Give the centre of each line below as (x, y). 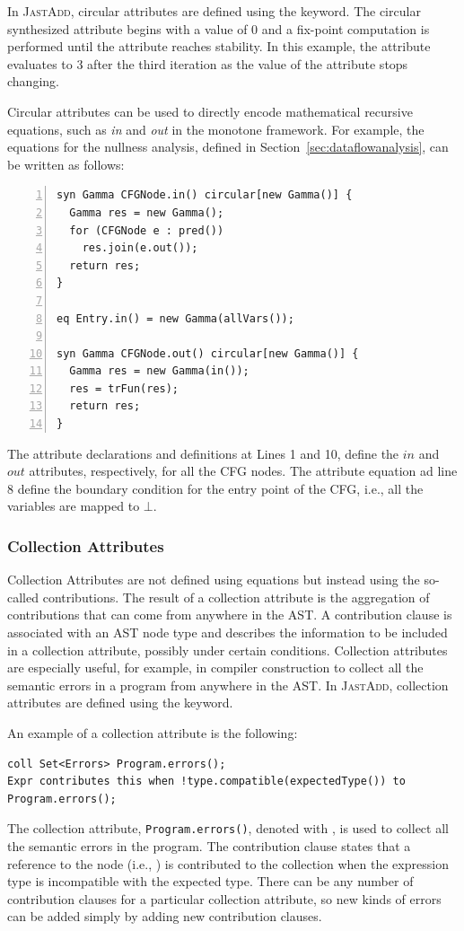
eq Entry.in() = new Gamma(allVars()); (175, 318)
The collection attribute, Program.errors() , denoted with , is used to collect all (228, 828)
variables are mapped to (74, 506)
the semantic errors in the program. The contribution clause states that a (209, 846)
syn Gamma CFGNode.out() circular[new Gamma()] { (208, 353)
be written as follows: (66, 164)
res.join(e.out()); (140, 248)
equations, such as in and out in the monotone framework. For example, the (216, 129)
